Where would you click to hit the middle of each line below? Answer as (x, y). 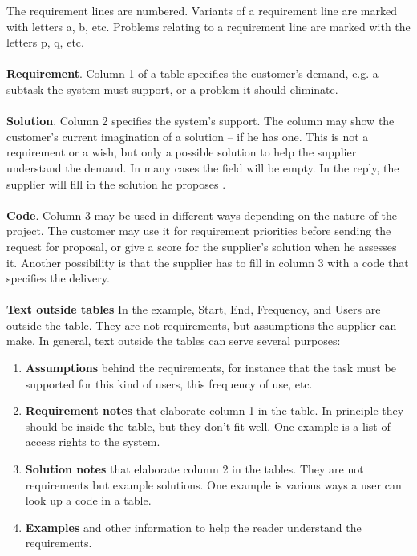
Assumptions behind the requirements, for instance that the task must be (211, 368)
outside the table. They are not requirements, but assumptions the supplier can (202, 325)
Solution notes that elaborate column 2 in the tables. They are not (194, 469)
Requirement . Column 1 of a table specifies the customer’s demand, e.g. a (192, 73)
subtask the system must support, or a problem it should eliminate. (172, 89)
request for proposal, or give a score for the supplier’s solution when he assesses (202, 246)
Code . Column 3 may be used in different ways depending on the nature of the (202, 215)
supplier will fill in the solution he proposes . (116, 183)
